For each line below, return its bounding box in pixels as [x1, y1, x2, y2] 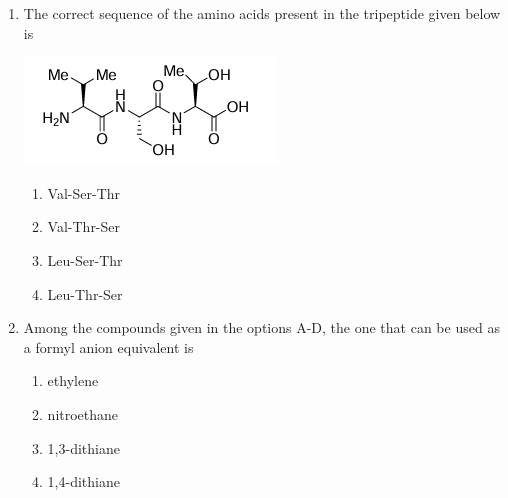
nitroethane [47, 403, 119, 424]
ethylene [47, 370, 99, 391]
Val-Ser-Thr [47, 182, 121, 203]
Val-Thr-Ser [47, 216, 121, 237]
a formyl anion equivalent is [23, 336, 194, 357]
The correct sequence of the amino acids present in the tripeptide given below [23, 3, 501, 23]
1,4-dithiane [47, 471, 120, 492]
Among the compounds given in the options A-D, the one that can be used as [23, 317, 500, 338]
